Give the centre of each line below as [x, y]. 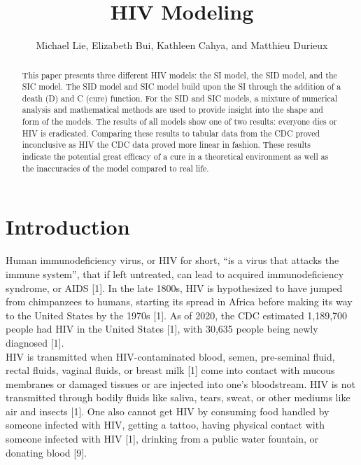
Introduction [68, 227]
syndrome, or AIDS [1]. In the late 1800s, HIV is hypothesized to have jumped [174, 287]
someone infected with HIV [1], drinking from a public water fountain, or [162, 439]
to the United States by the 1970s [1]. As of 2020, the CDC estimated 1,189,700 [177, 315]
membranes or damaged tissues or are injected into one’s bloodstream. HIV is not [181, 383]
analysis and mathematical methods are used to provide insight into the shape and [172, 110]
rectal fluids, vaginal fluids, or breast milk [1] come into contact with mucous [170, 370]
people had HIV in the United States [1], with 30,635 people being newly [162, 329]
